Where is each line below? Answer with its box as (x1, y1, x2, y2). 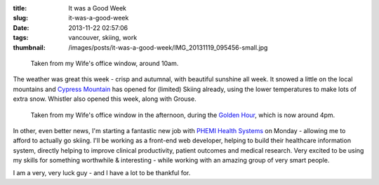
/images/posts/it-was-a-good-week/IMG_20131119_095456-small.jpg (68, 43, 268, 52)
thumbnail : (13, 43, 46, 52)
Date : (13, 23, 29, 32)
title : (13, 4, 27, 12)
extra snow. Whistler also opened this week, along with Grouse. (13, 95, 197, 103)
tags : (13, 34, 29, 42)
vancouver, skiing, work (68, 34, 138, 42)
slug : (13, 14, 28, 22)
